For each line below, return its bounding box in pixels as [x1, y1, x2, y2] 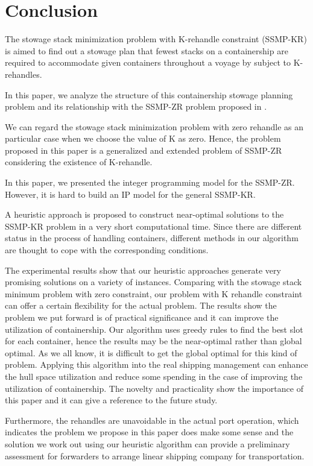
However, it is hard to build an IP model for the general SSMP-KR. [5, 187, 256, 200]
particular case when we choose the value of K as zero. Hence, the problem [5, 132, 281, 145]
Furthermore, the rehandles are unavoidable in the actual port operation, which [5, 414, 299, 426]
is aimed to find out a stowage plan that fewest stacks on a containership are [5, 44, 288, 57]
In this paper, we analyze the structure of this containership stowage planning [5, 88, 293, 101]
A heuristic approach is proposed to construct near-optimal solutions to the [5, 208, 284, 221]
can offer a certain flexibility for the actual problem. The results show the [5, 299, 277, 312]
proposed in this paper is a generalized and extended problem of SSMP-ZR [5, 143, 282, 156]
